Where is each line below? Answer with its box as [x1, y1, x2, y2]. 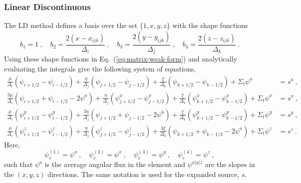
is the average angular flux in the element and [44, 159, 185, 169]
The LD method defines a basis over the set [4, 20, 138, 30]
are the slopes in [205, 159, 255, 169]
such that [4, 159, 33, 169]
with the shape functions [172, 20, 248, 30]
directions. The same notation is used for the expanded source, [47, 169, 240, 179]
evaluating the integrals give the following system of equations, [4, 63, 196, 73]
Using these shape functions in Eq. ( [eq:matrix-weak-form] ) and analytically [4, 53, 237, 64]
